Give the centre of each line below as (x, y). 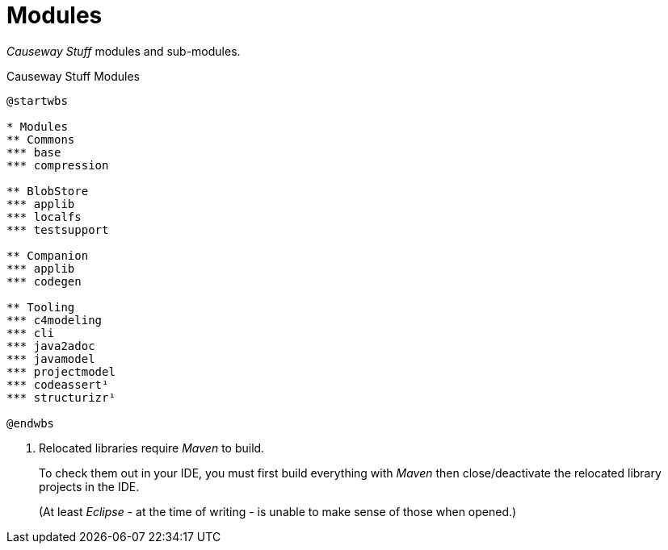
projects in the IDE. (89, 486)
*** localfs (44, 217)
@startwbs (37, 100)
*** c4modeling (55, 320)
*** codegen (44, 281)
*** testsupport (58, 229)
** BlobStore (48, 191)
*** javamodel (51, 358)
